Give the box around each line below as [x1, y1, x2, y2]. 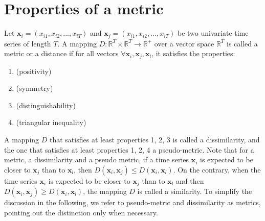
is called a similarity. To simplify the [137, 186, 252, 197]
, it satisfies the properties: [151, 48, 235, 59]
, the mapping [83, 186, 127, 197]
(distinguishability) [16, 100, 76, 110]
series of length [4, 38, 51, 48]
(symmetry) [16, 83, 53, 93]
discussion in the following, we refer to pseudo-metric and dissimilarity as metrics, [4, 197, 261, 208]
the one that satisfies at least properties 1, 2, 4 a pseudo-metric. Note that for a [4, 144, 254, 155]
